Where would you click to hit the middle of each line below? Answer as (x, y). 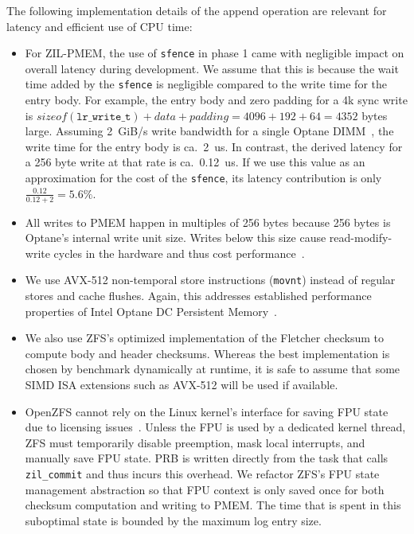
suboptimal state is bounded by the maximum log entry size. (173, 520)
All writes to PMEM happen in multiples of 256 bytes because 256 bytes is (208, 222)
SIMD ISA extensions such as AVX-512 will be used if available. (182, 384)
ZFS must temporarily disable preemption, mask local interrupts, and (195, 442)
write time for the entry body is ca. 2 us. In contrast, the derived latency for (214, 146)
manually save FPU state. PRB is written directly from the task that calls (207, 458)
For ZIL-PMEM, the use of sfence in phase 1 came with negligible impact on (215, 53)
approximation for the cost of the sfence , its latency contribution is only (203, 178)
